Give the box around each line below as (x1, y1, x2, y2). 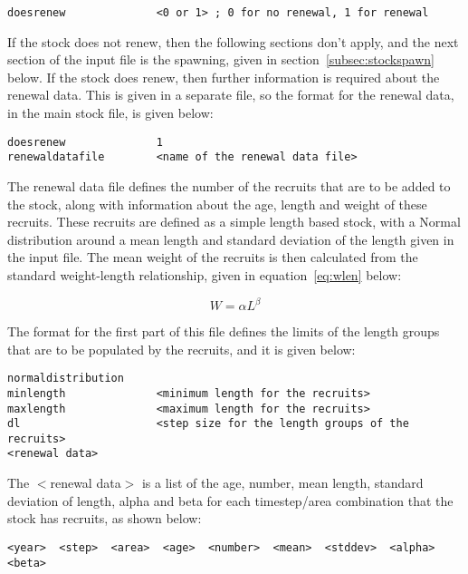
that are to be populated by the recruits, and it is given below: (7, 339, 356, 358)
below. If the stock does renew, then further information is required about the (7, 67, 440, 86)
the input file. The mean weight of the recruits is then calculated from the (7, 248, 418, 267)
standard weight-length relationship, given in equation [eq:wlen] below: (7, 265, 402, 284)
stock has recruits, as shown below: (7, 509, 202, 528)
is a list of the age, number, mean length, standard (141, 473, 424, 492)
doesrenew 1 (7, 135, 163, 149)
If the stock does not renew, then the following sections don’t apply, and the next (7, 32, 459, 51)
